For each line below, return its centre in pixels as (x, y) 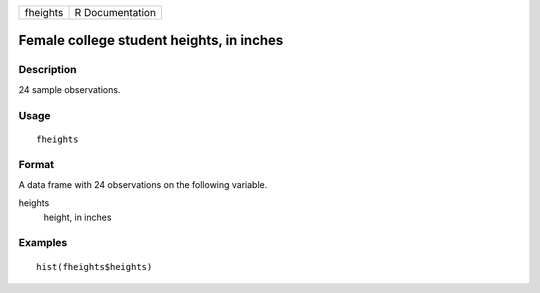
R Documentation (115, 12)
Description (47, 70)
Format (36, 165)
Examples (43, 243)
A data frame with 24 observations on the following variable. (143, 184)
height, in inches (77, 217)
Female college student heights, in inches (151, 40)
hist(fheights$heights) (94, 266)
